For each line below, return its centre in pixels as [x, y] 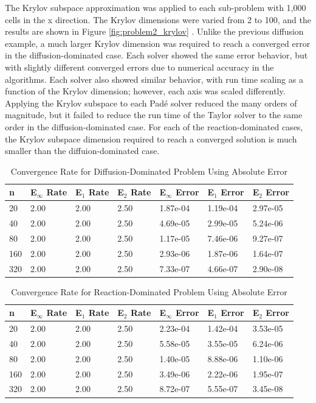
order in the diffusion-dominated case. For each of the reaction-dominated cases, [154, 126]
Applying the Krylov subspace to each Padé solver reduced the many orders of [151, 103]
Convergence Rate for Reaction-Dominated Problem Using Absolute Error [149, 291]
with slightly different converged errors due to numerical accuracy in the [139, 67]
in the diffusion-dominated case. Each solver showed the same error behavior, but [156, 55]
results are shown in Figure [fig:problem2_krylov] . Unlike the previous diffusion [154, 31]
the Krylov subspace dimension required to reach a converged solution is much [151, 138]
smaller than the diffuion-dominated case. [82, 151]
